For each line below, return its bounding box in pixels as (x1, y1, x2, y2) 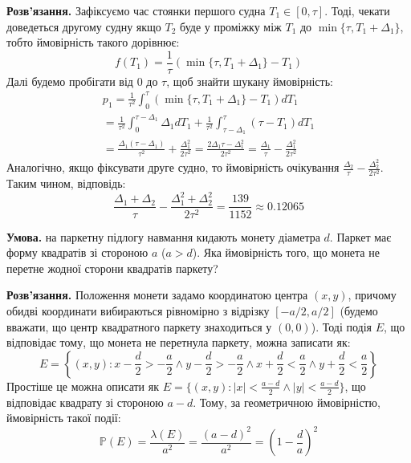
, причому (348, 286, 397, 303)
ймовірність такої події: (6, 409, 121, 426)
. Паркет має (329, 228, 392, 245)
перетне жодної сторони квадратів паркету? (6, 259, 218, 276)
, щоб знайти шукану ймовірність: (166, 72, 333, 89)
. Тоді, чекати (324, 2, 390, 18)
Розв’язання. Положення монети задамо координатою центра (6, 286, 308, 303)
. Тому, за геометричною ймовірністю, (193, 393, 380, 410)
